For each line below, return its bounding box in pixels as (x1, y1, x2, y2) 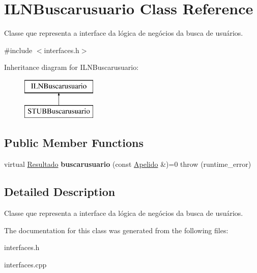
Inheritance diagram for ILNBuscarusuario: (4, 62, 139, 72)
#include (4, 44, 33, 55)
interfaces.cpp (4, 259, 47, 269)
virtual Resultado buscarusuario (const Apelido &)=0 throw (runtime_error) (4, 159, 251, 169)
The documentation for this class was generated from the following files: (4, 225, 229, 235)
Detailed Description (4, 184, 116, 200)
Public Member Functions (4, 135, 144, 151)
